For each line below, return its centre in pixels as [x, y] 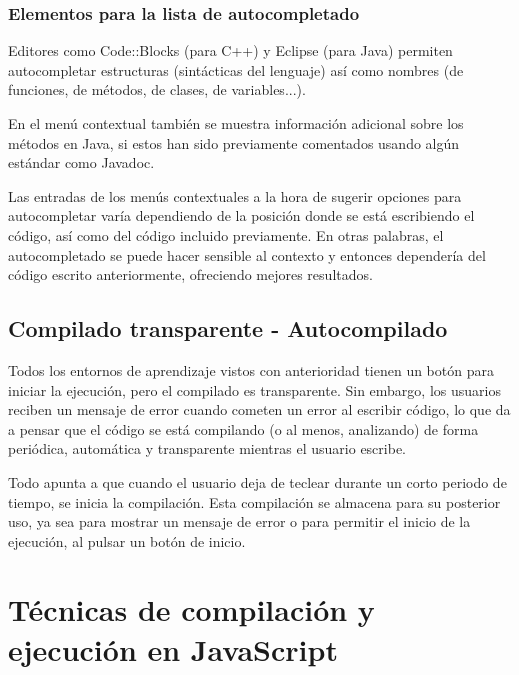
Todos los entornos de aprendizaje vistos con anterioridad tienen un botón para [251, 369]
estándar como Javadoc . [81, 162]
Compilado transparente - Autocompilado [228, 328]
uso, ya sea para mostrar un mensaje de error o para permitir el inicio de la [239, 521]
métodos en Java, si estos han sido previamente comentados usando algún [234, 142]
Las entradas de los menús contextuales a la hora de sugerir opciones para [235, 195]
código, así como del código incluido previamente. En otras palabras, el [226, 234]
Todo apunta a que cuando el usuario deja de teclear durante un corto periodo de [257, 481]
